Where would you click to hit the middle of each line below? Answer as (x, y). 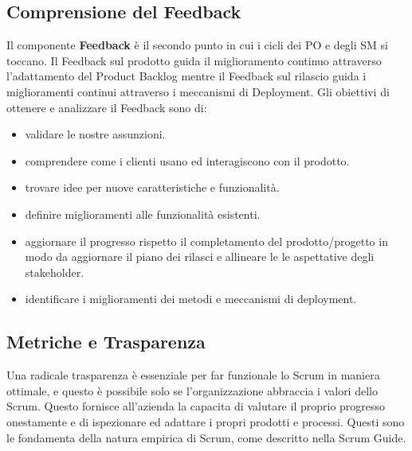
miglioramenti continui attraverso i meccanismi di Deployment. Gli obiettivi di (198, 91)
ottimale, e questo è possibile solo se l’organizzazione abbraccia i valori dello (192, 390)
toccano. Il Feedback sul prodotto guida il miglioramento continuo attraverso (194, 60)
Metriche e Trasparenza (106, 342)
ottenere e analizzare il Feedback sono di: (107, 107)
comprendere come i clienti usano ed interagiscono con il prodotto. (187, 160)
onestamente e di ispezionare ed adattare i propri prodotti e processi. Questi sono (206, 421)
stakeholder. (55, 272)
